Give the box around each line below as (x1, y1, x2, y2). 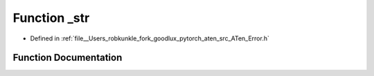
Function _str (12, 10, 90, 25)
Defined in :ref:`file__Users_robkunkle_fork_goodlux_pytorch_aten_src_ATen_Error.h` (30, 34, 269, 42)
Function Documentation (12, 52, 123, 64)
